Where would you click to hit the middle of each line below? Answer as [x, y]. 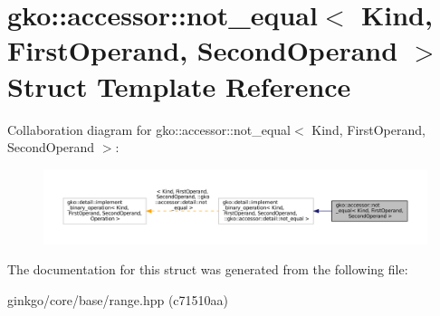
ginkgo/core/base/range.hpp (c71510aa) [118, 299]
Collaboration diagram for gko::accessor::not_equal [149, 129]
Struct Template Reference [179, 86]
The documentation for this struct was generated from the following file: [208, 269]
